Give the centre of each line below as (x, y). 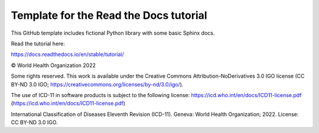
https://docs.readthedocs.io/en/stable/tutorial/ (67, 54)
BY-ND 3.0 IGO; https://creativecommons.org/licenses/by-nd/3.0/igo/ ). (97, 84)
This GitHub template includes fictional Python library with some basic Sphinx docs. (113, 33)
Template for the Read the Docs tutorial (109, 15)
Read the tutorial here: (38, 44)
